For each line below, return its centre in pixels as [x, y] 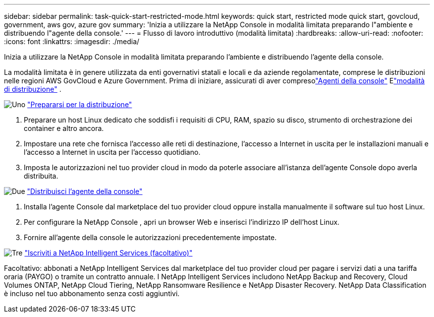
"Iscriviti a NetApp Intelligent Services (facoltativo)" [108, 253]
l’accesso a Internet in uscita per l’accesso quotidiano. [112, 152]
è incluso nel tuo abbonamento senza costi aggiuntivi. [92, 293]
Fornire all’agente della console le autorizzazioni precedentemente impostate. [150, 237]
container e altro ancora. [64, 128]
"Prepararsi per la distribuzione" [80, 104]
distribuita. [41, 176]
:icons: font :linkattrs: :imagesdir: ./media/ [72, 41]
